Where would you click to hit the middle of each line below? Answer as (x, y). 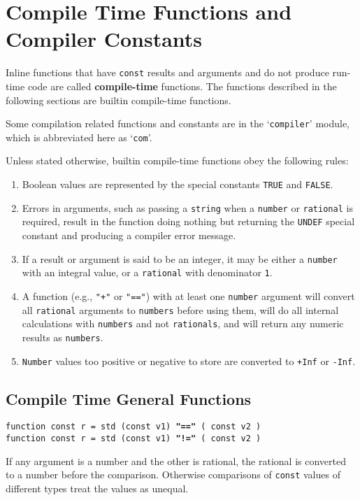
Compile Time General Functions (129, 398)
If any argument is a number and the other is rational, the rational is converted (176, 460)
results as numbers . (63, 337)
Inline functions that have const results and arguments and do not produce (167, 72)
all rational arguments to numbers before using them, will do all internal (180, 309)
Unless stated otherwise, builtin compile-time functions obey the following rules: (177, 160)
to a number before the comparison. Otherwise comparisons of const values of (173, 474)
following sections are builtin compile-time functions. (118, 100)
